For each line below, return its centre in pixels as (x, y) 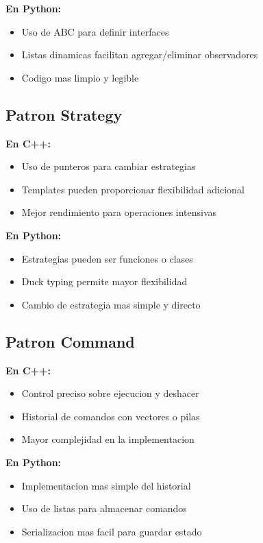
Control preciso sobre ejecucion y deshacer (110, 393)
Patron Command (70, 341)
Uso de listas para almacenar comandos (104, 508)
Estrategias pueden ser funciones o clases (107, 258)
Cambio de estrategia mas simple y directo (111, 304)
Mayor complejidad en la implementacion (108, 439)
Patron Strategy (64, 114)
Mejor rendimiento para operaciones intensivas (119, 212)
